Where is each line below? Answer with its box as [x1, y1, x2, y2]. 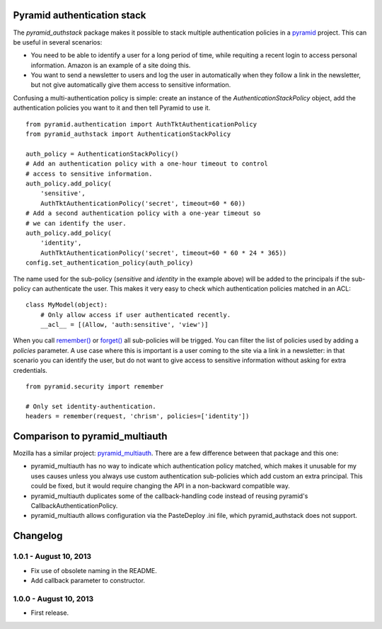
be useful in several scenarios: [13, 37, 103, 46]
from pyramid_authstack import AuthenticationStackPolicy [25, 130, 231, 138]
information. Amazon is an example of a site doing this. [30, 61, 191, 69]
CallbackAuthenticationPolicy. [30, 502, 118, 510]
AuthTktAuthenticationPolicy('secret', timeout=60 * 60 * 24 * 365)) [40, 248, 287, 257]
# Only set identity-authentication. [25, 402, 157, 410]
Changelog [13, 530, 63, 542]
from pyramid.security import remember [25, 383, 164, 391]
